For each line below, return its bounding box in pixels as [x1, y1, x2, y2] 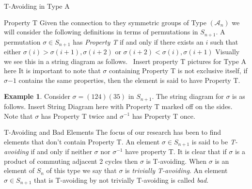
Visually [215, 47, 240, 57]
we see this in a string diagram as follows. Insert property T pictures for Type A [4, 56, 247, 66]
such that [210, 36, 238, 47]
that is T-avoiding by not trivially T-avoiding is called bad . [33, 174, 209, 185]
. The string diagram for [152, 91, 224, 101]
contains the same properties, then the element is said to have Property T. [18, 75, 240, 85]
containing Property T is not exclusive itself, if [109, 65, 248, 76]
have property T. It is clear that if [125, 146, 227, 157]
